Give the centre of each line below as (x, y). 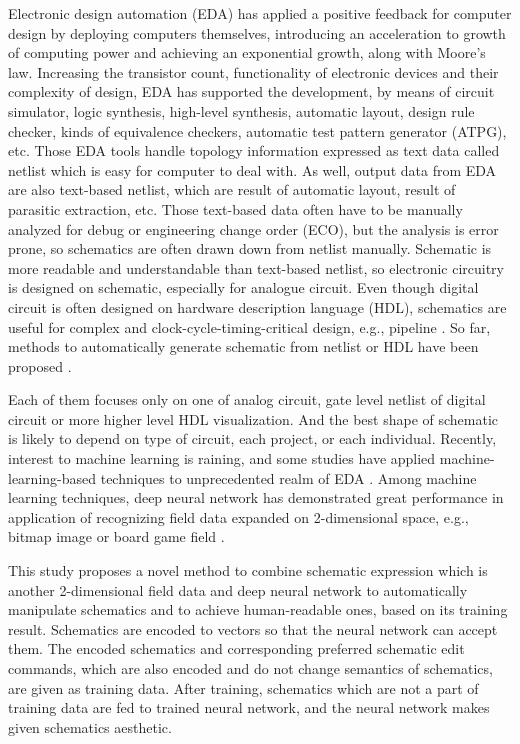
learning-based (52, 477)
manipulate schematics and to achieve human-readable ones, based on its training (258, 609)
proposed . (40, 365)
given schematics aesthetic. (90, 726)
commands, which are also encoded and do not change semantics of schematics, (250, 668)
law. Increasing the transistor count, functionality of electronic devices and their (253, 71)
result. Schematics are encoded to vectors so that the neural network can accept (253, 628)
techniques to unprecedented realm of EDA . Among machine (288, 477)
